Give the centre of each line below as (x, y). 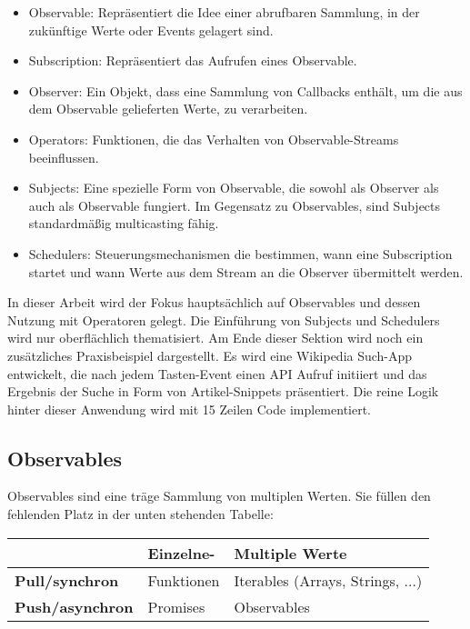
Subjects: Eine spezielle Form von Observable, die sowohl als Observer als (234, 188)
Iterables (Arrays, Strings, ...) (328, 580)
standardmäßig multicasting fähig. (124, 223)
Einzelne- (181, 553)
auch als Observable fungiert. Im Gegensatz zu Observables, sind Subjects (235, 205)
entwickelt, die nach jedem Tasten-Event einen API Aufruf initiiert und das (217, 373)
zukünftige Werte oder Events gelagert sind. (151, 30)
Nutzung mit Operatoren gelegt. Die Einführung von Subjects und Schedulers (224, 319)
